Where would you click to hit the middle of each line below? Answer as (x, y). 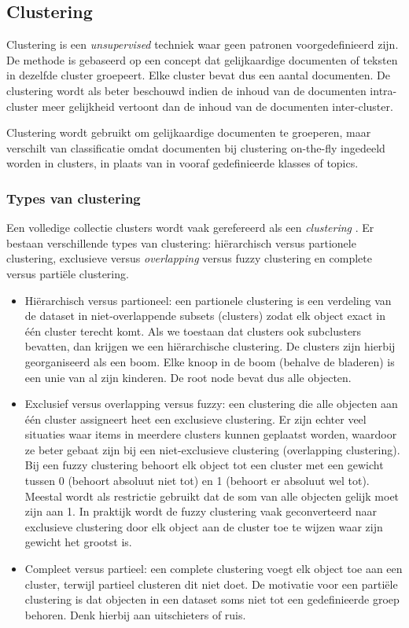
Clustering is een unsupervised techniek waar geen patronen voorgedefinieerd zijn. (203, 44)
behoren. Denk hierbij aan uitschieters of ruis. (135, 614)
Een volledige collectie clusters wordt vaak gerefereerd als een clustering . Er (190, 228)
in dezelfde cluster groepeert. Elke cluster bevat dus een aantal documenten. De (199, 75)
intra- (383, 90)
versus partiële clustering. (68, 273)
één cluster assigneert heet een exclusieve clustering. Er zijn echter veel (195, 419)
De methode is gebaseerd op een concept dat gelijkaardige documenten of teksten (202, 59)
